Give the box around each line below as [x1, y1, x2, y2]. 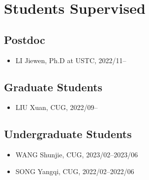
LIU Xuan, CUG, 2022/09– [15, 102, 98, 112]
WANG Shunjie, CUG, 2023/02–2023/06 [15, 149, 138, 160]
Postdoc [4, 32, 45, 47]
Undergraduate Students [4, 126, 132, 142]
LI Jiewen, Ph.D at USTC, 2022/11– [15, 55, 126, 65]
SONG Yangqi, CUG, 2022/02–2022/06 [15, 166, 134, 176]
